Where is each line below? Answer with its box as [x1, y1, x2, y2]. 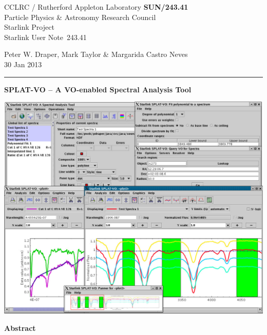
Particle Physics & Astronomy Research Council [4, 11, 156, 22]
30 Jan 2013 [4, 58, 42, 69]
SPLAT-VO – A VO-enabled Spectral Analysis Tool [4, 84, 192, 94]
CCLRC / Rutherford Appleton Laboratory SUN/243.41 [4, 2, 188, 12]
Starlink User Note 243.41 [4, 31, 87, 42]
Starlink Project [4, 22, 54, 32]
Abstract [4, 322, 36, 333]
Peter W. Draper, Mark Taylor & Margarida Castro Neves [4, 49, 188, 60]
